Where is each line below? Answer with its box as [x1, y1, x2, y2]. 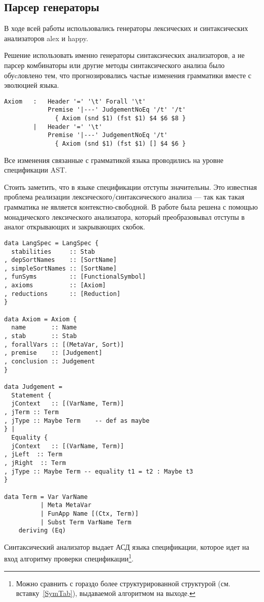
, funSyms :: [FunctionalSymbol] [4, 273, 146, 281]
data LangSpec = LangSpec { [4, 239, 99, 247]
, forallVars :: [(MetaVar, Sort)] [4, 341, 124, 348]
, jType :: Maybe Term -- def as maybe [4, 417, 150, 424]
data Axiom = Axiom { [4, 315, 77, 323]
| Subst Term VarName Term [40, 518, 131, 526]
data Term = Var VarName [4, 493, 88, 500]
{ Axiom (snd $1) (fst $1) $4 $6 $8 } [55, 115, 186, 122]
